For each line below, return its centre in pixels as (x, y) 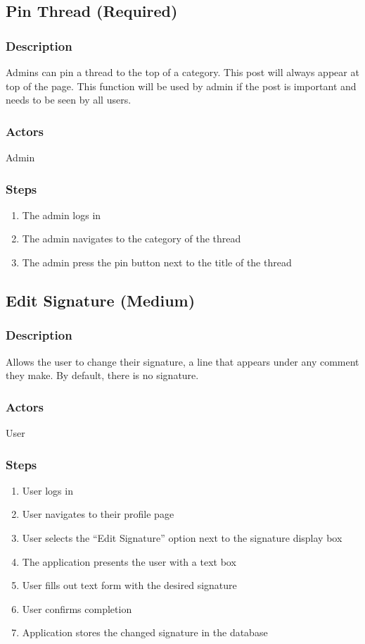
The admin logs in (62, 215)
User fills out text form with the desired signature (129, 585)
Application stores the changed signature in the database (145, 632)
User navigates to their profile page (98, 514)
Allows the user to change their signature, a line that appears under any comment (182, 361)
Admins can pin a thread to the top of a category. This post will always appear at (182, 72)
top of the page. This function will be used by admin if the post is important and (181, 86)
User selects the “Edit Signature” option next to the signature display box (182, 538)
